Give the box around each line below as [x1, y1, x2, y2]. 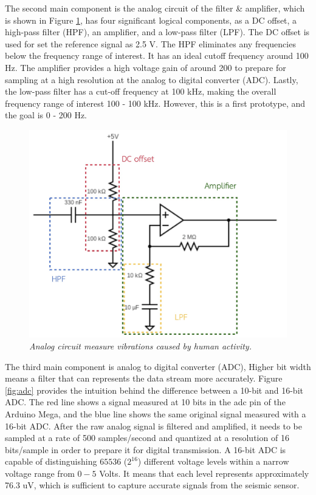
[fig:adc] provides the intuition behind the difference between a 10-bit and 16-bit [5, 383, 303, 396]
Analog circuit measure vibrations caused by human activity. [29, 339, 252, 352]
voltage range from [5, 466, 75, 479]
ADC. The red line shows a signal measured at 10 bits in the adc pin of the [5, 396, 286, 408]
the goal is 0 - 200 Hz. [5, 109, 87, 121]
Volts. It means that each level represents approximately [99, 466, 309, 479]
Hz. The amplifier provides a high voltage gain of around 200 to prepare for [5, 61, 286, 73]
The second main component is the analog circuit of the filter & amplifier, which [5, 2, 305, 14]
